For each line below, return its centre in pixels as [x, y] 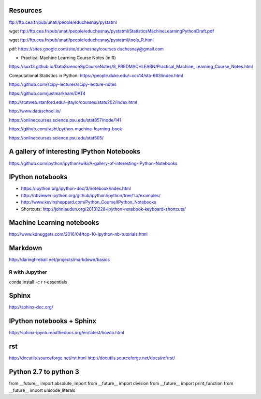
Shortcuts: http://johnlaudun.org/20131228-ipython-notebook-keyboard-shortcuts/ [103, 209]
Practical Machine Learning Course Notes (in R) [68, 58]
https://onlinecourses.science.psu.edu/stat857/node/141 [65, 120]
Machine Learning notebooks [54, 223]
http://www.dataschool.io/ [35, 111]
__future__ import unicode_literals [42, 390]
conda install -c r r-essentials [38, 282]
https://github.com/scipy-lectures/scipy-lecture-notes [63, 84]
